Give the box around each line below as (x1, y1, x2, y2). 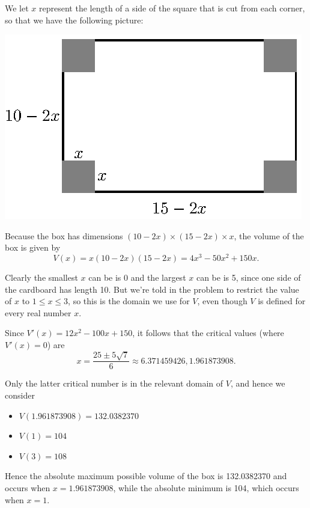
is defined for (258, 295, 306, 307)
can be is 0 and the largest (88, 271, 186, 284)
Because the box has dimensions (5, 229, 123, 242)
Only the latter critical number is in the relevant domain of (5, 377, 223, 390)
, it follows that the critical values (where (132, 326, 284, 339)
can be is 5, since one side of (196, 271, 301, 284)
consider (5, 389, 35, 402)
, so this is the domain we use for (68, 295, 190, 307)
